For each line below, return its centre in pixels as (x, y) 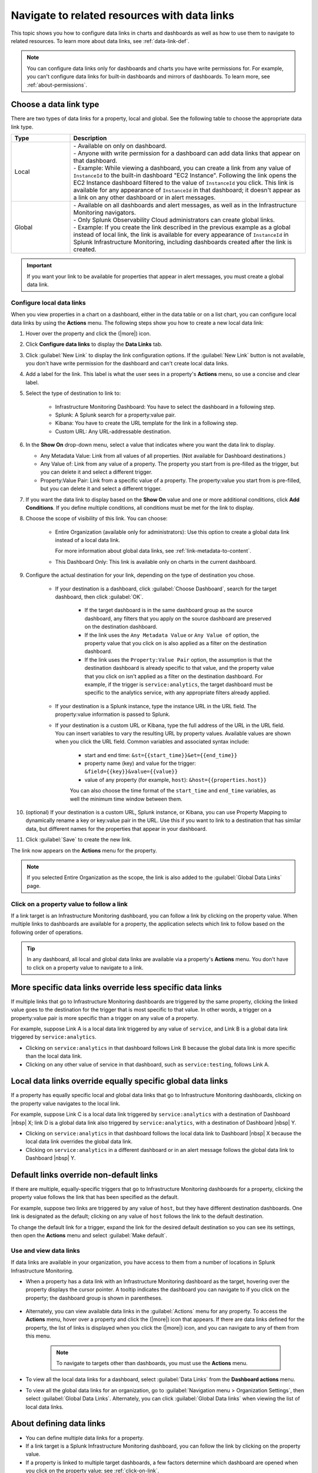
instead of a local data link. (88, 540)
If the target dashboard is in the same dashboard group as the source (169, 610)
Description (90, 138)
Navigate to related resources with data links (123, 15)
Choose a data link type (55, 105)
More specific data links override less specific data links (116, 987)
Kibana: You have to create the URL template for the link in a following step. (147, 423)
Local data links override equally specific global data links (120, 1081)
